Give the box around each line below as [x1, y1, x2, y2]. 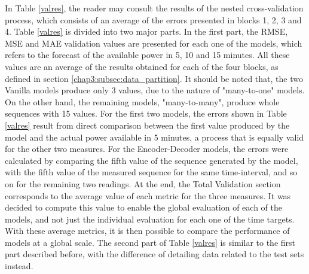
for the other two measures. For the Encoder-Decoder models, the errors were [5, 142, 289, 155]
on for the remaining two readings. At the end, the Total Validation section [5, 177, 281, 190]
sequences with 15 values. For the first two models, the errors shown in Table [5, 107, 287, 120]
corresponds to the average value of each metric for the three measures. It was [5, 189, 291, 202]
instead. [5, 260, 33, 272]
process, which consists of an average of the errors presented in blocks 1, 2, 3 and [5, 13, 302, 26]
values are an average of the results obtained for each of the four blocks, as [5, 60, 279, 72]
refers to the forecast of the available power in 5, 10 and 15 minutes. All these [5, 48, 290, 61]
